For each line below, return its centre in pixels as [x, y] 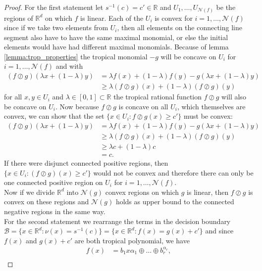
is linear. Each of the [112, 18]
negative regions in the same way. [55, 211]
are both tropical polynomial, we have [132, 240]
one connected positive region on [53, 182]
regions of [19, 18]
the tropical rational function [158, 97]
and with [69, 66]
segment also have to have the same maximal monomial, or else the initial [116, 37]
